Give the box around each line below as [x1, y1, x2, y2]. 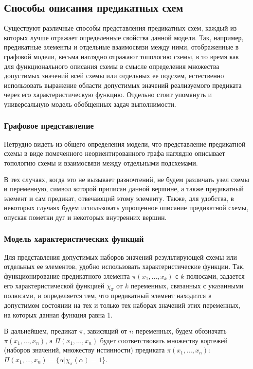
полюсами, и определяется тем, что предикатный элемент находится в [4, 290, 212, 301]
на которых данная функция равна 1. [4, 309, 113, 319]
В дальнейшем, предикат [4, 326, 77, 336]
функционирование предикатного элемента [4, 270, 130, 281]
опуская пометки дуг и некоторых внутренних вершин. [4, 212, 167, 222]
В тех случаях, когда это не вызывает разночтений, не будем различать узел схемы [4, 174, 249, 184]
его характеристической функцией [4, 280, 105, 290]
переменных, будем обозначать [135, 326, 227, 336]
